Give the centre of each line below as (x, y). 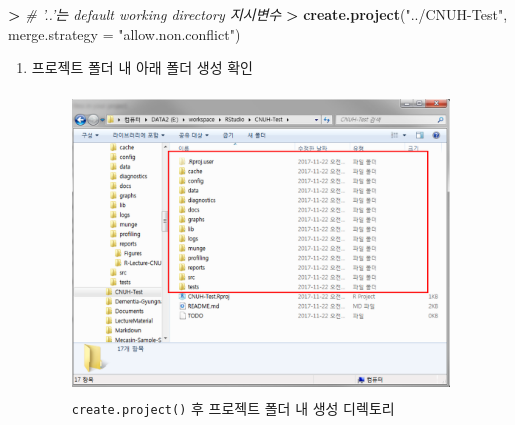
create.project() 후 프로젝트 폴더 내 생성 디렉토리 (233, 407)
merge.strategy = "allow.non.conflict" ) (124, 33)
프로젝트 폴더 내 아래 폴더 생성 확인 (142, 67)
